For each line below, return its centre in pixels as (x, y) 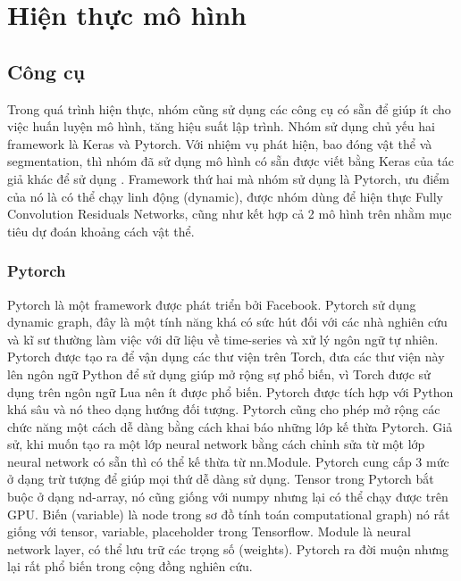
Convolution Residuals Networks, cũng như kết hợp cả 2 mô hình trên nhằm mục (230, 214)
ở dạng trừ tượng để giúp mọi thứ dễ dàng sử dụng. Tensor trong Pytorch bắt (221, 479)
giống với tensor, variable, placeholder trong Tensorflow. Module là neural (209, 531)
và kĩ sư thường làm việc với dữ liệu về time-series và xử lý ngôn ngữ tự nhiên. (223, 339)
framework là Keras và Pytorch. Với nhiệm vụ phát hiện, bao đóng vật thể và (220, 143)
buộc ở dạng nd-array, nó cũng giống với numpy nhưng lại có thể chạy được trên (228, 497)
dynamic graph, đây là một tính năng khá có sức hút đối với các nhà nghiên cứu (227, 322)
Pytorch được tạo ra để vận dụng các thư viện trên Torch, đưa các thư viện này (226, 357)
